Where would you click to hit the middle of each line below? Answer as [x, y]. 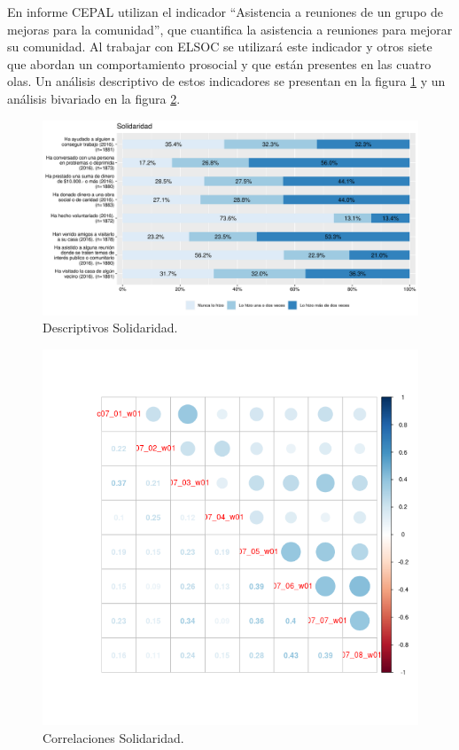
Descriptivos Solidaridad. [110, 328]
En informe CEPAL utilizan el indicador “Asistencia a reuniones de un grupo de [225, 12]
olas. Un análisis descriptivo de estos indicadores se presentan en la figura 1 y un [226, 81]
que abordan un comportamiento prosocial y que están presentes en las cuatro [219, 63]
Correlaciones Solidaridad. [113, 737]
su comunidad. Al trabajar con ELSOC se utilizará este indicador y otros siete [220, 47]
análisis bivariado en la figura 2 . [94, 98]
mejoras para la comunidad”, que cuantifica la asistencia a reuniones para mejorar [230, 29]
